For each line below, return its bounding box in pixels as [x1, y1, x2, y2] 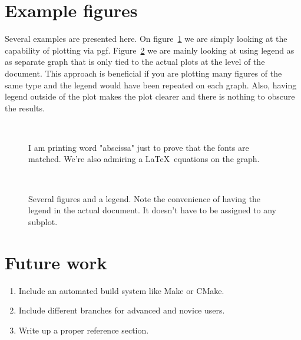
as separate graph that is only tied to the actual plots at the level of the [5, 55, 265, 68]
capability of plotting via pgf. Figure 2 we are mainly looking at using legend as [5, 44, 295, 56]
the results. [5, 101, 45, 114]
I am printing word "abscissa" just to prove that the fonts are [28, 141, 249, 153]
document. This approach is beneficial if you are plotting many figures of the [5, 67, 282, 79]
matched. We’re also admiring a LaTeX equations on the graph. [28, 153, 260, 165]
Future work [5, 250, 107, 274]
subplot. [28, 215, 58, 227]
